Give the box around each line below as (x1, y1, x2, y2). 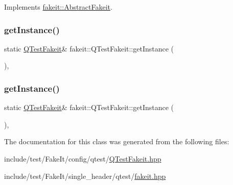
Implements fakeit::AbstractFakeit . (4, 2, 112, 12)
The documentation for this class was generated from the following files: (4, 136, 229, 147)
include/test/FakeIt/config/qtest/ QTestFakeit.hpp (4, 153, 161, 164)
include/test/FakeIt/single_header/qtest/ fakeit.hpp (4, 170, 166, 181)
